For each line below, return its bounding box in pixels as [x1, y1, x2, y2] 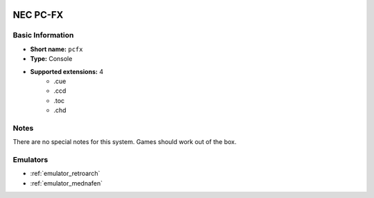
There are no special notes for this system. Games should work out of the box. [12, 138, 237, 146]
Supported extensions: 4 [30, 67, 104, 75]
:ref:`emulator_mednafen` [30, 179, 103, 187]
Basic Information [12, 30, 74, 40]
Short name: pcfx [30, 45, 83, 53]
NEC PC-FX [12, 9, 64, 21]
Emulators [12, 155, 48, 165]
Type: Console [30, 55, 73, 63]
